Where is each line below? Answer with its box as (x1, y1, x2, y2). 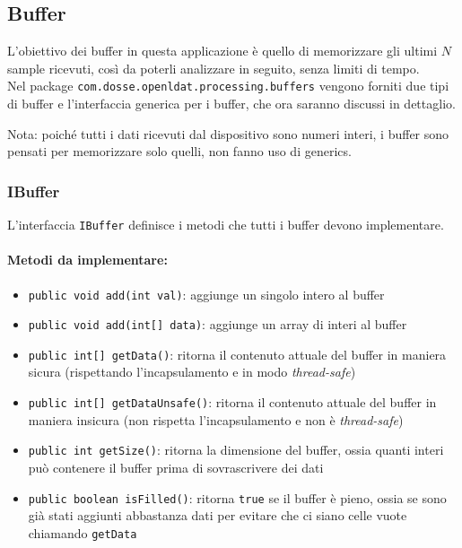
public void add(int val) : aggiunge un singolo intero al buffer (28, 284, 385, 303)
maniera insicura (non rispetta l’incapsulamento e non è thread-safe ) (28, 410, 404, 429)
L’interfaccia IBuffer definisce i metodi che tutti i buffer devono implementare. (7, 215, 444, 234)
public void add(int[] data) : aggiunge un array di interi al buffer (28, 315, 407, 334)
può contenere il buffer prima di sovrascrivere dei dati (28, 457, 324, 476)
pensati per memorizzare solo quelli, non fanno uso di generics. (7, 142, 352, 161)
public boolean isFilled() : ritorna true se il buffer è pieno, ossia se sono (28, 488, 447, 507)
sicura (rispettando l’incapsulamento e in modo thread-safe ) (28, 362, 356, 381)
